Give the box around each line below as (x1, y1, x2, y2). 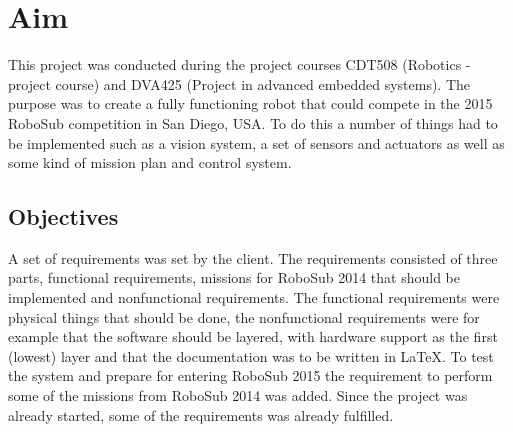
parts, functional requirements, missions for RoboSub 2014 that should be (8, 267, 460, 288)
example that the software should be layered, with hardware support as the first (8, 326, 498, 347)
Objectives (8, 201, 119, 232)
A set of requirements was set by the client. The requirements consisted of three (8, 247, 498, 268)
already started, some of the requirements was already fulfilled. (8, 404, 394, 425)
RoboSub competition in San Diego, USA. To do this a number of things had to (8, 112, 498, 133)
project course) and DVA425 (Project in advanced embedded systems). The (8, 73, 471, 94)
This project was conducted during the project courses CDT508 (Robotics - (8, 54, 471, 75)
